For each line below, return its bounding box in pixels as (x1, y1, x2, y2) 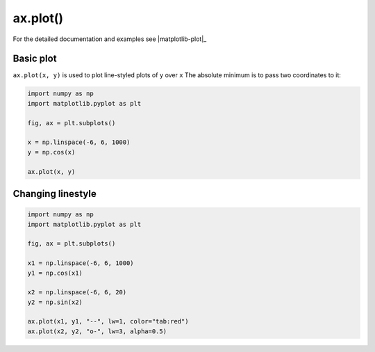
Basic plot (12, 53, 57, 65)
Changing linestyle (12, 188, 97, 200)
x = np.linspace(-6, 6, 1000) (27, 138, 131, 146)
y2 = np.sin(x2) (27, 298, 83, 306)
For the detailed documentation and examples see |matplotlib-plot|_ (12, 35, 207, 43)
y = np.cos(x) (27, 148, 76, 156)
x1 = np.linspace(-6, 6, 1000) (27, 259, 135, 267)
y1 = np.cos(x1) (27, 269, 83, 277)
